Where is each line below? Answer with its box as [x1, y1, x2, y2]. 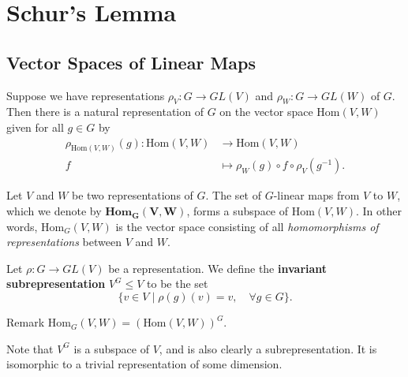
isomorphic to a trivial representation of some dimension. [6, 356, 283, 372]
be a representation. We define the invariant [108, 259, 328, 276]
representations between [6, 233, 122, 250]
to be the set [147, 275, 208, 292]
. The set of [205, 187, 261, 203]
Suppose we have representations [6, 87, 165, 103]
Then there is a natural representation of [6, 103, 204, 120]
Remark [6, 314, 45, 330]
